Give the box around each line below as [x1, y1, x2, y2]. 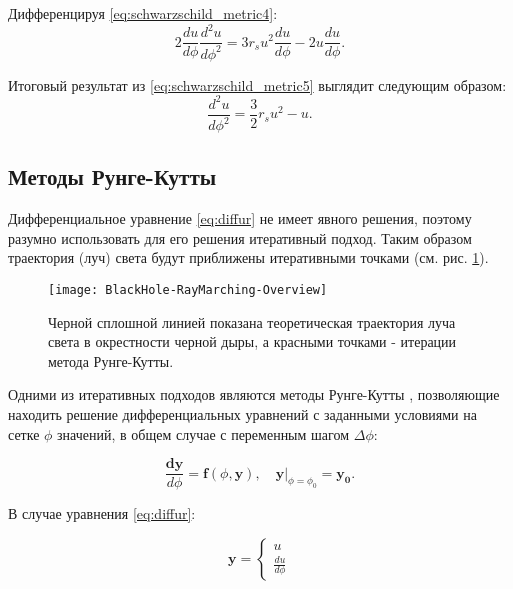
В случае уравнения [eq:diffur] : [8, 503, 196, 524]
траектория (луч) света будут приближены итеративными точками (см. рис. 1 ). [8, 247, 489, 268]
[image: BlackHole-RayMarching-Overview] [48, 282, 328, 297]
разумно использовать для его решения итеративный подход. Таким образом [8, 227, 472, 248]
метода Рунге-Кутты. [48, 350, 174, 371]
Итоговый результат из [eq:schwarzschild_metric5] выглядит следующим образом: [8, 74, 507, 95]
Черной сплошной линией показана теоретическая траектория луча [48, 311, 456, 332]
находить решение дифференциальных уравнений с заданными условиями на [8, 404, 477, 425]
